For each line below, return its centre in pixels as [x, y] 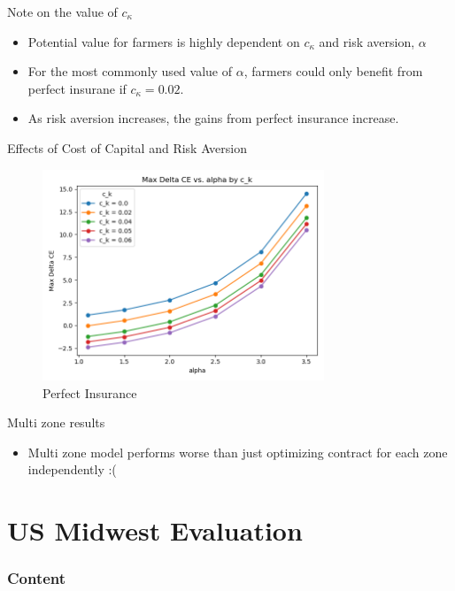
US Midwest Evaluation [155, 530]
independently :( [72, 469]
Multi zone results [56, 422]
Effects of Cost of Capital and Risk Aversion [127, 147]
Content [37, 578]
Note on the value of [62, 12]
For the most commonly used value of [130, 71]
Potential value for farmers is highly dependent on [164, 41]
